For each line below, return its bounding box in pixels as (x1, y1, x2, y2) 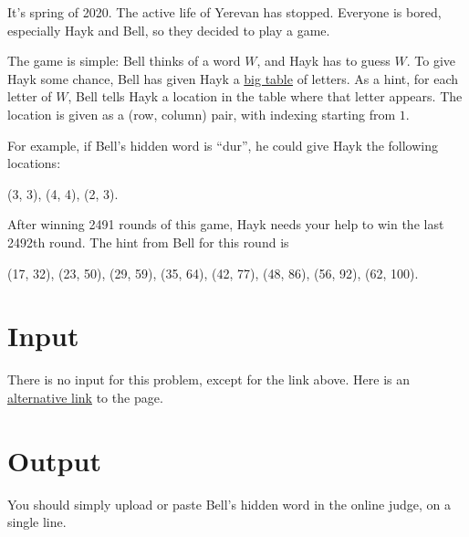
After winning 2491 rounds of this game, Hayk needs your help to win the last (7, 215, 444, 234)
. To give (406, 51, 456, 70)
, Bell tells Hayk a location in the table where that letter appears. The (68, 87, 463, 106)
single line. (7, 512, 67, 532)
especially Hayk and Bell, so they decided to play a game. (7, 20, 330, 39)
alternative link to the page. (7, 387, 163, 406)
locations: (7, 153, 61, 173)
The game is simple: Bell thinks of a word (7, 51, 241, 70)
